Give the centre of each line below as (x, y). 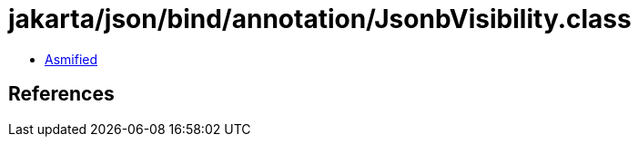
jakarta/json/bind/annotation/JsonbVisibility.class (320, 19)
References (61, 94)
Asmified (71, 59)
